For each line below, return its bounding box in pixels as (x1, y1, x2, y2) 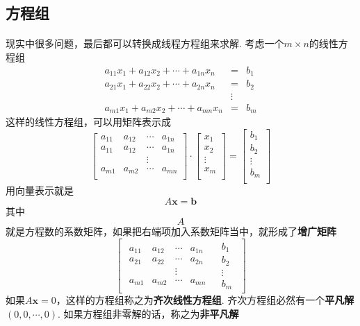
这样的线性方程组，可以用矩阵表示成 (6, 114, 171, 129)
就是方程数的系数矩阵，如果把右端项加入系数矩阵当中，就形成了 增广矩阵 (6, 224, 336, 239)
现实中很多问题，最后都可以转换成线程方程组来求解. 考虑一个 (6, 36, 284, 51)
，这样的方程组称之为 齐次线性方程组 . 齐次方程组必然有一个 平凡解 (56, 293, 354, 307)
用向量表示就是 (6, 183, 74, 198)
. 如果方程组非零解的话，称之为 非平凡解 (58, 307, 239, 321)
